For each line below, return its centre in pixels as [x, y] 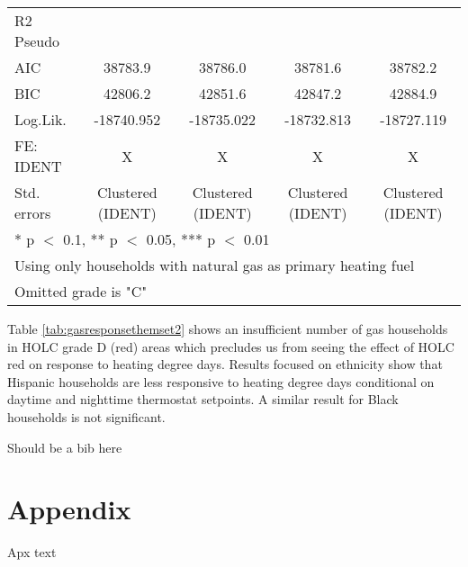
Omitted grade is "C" [81, 291]
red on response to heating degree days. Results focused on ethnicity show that [225, 364]
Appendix [69, 509]
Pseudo [37, 41]
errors [33, 213]
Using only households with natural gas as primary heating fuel [215, 265]
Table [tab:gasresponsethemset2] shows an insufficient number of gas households [228, 328]
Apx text [32, 552]
